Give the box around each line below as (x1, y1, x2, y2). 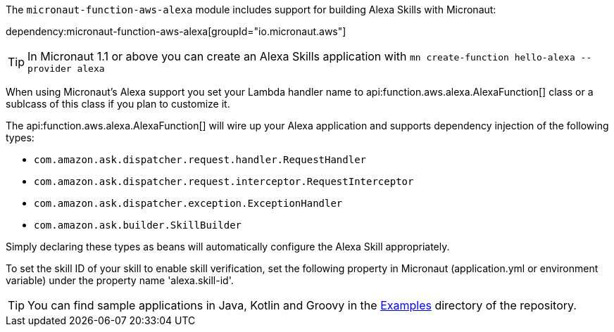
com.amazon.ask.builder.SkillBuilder (34, 219, 242, 231)
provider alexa (27, 63, 105, 74)
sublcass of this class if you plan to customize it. (6, 98, 230, 110)
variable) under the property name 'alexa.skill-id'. (6, 274, 234, 286)
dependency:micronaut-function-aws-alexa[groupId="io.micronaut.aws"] (6, 25, 346, 37)
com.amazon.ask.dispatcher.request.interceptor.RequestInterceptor (34, 176, 414, 187)
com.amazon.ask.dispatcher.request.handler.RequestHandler (34, 154, 367, 165)
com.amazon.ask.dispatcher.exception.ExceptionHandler (34, 198, 343, 209)
